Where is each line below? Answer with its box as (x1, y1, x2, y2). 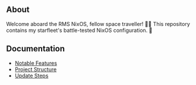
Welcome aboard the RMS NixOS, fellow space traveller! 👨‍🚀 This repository (6, 20, 190, 27)
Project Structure (14, 66, 57, 73)
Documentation (6, 44, 65, 54)
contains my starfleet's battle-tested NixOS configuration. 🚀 (6, 27, 153, 34)
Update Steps (14, 72, 49, 79)
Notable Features (14, 59, 58, 67)
